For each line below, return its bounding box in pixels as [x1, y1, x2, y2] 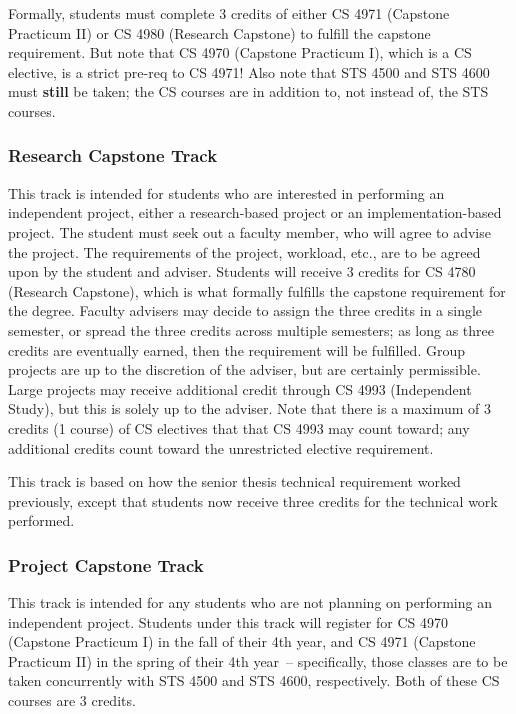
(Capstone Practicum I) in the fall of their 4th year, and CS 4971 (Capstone [8, 631, 476, 652]
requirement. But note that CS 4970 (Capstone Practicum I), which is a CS [8, 42, 472, 63]
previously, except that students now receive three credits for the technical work [8, 490, 498, 511]
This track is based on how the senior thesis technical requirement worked [8, 471, 461, 492]
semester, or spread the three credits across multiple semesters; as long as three [8, 319, 494, 340]
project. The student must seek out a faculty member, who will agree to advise [8, 221, 491, 242]
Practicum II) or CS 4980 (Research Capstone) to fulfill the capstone [8, 22, 431, 43]
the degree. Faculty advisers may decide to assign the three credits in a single [8, 300, 483, 321]
